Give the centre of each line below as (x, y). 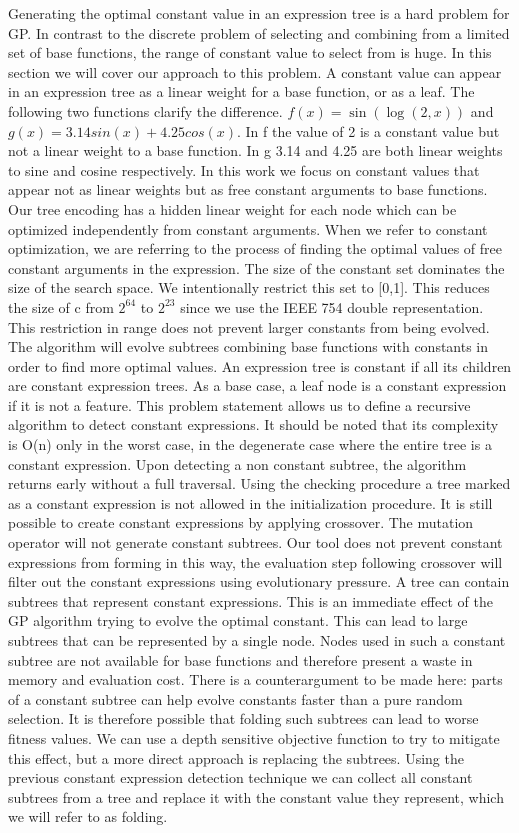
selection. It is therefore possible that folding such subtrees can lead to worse (243, 718)
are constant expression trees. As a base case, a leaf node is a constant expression (257, 385)
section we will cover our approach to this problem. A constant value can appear (255, 71)
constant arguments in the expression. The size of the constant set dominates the (256, 267)
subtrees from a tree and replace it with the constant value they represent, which (256, 796)
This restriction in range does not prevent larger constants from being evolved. (249, 326)
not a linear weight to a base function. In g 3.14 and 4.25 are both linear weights (255, 150)
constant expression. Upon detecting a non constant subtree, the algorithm (237, 463)
